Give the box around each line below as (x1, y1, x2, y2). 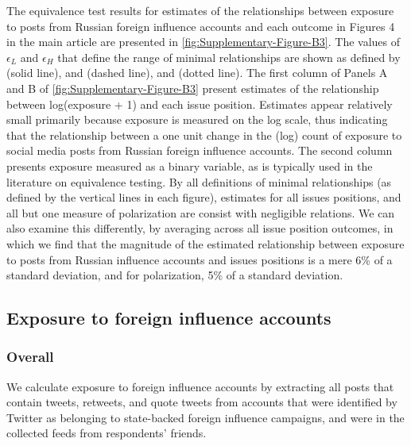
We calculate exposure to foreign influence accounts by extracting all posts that (6, 378, 394, 394)
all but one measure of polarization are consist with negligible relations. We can (6, 204, 395, 221)
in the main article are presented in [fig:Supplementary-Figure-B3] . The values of (6, 33, 401, 50)
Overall (6, 347, 54, 367)
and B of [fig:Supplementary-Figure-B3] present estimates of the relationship (6, 79, 379, 96)
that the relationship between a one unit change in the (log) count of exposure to (6, 126, 402, 143)
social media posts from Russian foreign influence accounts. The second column (6, 142, 393, 159)
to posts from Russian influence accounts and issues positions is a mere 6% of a (6, 251, 393, 267)
